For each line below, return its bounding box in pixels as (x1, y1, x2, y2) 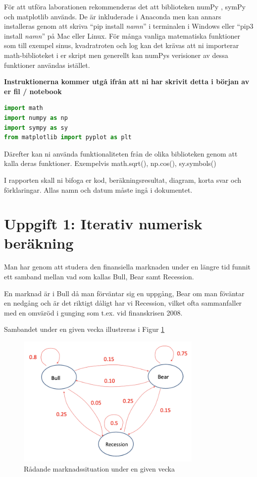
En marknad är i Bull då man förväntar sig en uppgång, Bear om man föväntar (4, 288, 245, 298)
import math (4, 105, 43, 112)
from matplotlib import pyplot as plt (4, 134, 132, 141)
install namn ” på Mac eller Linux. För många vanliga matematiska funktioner (4, 30, 240, 41)
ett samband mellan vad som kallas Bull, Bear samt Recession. (4, 271, 194, 281)
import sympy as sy (4, 124, 68, 131)
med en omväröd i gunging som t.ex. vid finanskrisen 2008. (4, 307, 183, 318)
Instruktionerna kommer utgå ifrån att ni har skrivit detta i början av (4, 76, 250, 87)
